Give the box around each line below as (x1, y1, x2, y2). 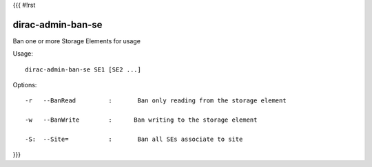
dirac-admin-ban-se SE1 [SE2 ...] (25, 65, 141, 74)
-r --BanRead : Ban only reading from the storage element (25, 97, 287, 104)
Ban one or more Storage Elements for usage (12, 36, 141, 45)
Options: (12, 81, 37, 89)
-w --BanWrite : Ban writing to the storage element (25, 116, 258, 124)
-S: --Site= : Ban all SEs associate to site (25, 135, 243, 144)
